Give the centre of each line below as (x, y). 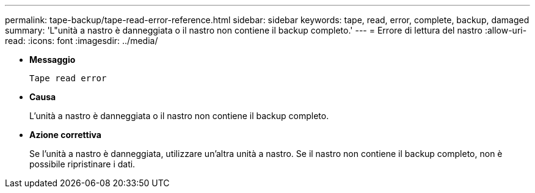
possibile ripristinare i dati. (82, 164)
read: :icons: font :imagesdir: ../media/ (82, 41)
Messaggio (53, 60)
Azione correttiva (65, 135)
